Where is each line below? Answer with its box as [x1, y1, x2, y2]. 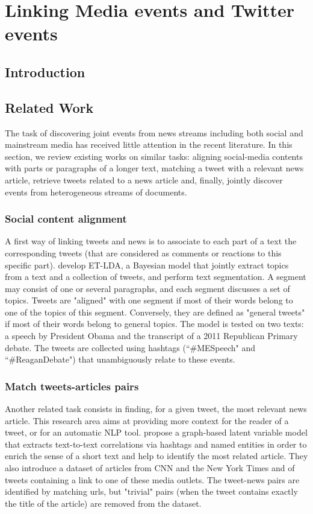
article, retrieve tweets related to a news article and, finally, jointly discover [5, 173, 283, 186]
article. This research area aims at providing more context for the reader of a [5, 414, 289, 427]
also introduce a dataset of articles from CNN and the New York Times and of [5, 462, 295, 474]
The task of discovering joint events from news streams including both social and [5, 126, 303, 139]
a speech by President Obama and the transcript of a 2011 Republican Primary [5, 329, 298, 342]
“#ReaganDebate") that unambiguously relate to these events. [5, 353, 235, 366]
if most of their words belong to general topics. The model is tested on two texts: [5, 317, 304, 330]
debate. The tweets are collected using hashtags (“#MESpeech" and [5, 341, 256, 354]
